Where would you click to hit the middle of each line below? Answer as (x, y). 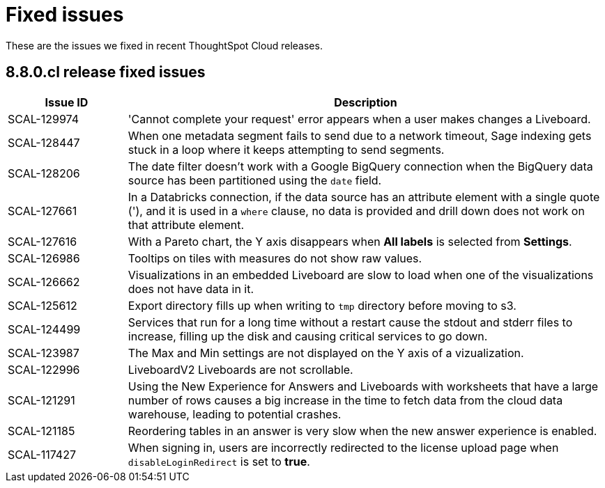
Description (366, 102)
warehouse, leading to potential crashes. (235, 414)
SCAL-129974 (43, 119)
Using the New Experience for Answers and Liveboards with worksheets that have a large (363, 386)
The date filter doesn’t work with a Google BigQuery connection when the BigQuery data (360, 166)
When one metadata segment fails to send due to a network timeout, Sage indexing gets (360, 135)
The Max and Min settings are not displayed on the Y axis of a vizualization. (326, 353)
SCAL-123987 (44, 353)
